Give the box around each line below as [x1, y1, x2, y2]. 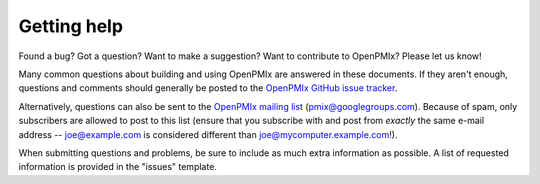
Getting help [18, 15, 124, 37]
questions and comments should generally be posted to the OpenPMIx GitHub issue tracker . [18, 82, 398, 94]
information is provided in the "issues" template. [18, 161, 217, 173]
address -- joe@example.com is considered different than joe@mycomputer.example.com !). [18, 128, 398, 140]
